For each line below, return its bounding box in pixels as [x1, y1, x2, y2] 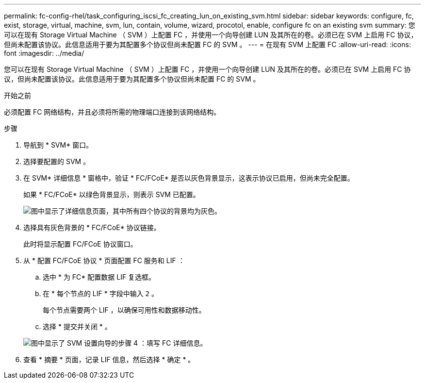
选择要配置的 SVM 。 [23, 157, 90, 166]
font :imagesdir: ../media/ [4, 49, 84, 57]
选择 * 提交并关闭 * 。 [43, 322, 112, 331]
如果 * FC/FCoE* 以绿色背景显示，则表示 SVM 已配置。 [23, 190, 200, 199]
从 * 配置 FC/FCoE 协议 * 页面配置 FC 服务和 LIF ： [23, 256, 185, 265]
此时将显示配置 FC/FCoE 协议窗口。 [23, 240, 137, 248]
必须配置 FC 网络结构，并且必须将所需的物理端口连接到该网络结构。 [4, 108, 221, 116]
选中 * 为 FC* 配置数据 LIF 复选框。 [43, 273, 156, 281]
